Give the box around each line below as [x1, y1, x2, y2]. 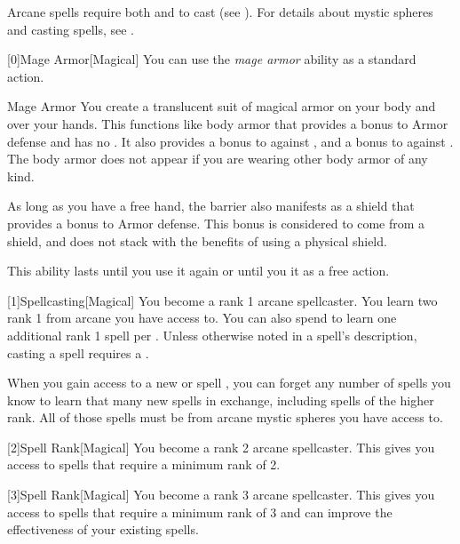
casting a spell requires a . [7, 343, 149, 362]
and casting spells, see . [7, 20, 135, 38]
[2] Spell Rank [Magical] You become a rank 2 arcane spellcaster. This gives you [7, 437, 435, 456]
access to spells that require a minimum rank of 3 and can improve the [7, 502, 393, 521]
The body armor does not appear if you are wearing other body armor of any [7, 149, 428, 168]
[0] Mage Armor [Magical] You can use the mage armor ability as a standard [7, 50, 416, 68]
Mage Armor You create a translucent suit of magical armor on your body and [7, 97, 436, 116]
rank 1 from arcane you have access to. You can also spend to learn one [7, 308, 397, 327]
